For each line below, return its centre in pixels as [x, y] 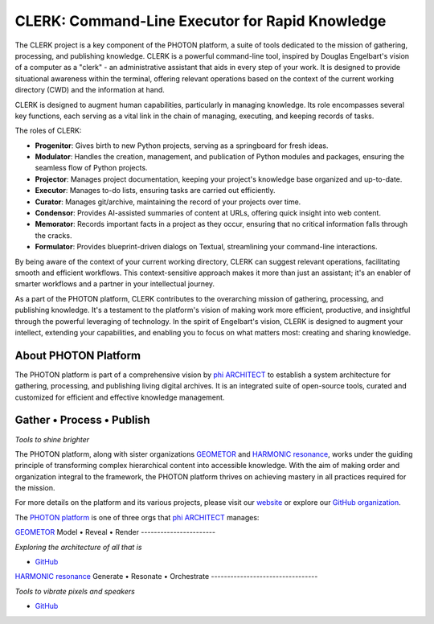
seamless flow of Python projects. [91, 168]
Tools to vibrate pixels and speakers [75, 591]
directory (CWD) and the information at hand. [90, 90]
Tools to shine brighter [52, 439]
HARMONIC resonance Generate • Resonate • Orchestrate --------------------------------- [166, 577]
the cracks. [53, 235]
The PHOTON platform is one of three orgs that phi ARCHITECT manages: [137, 517]
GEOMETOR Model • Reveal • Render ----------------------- [115, 532]
